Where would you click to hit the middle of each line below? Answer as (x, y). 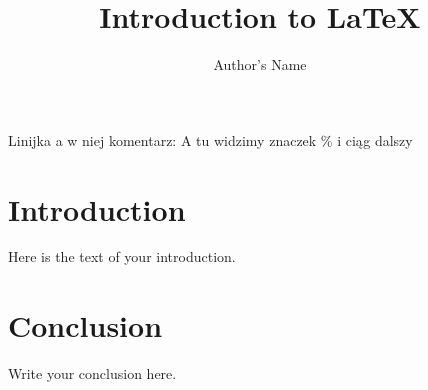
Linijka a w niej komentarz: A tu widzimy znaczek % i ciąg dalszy (210, 139)
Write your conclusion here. (92, 373)
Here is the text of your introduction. (122, 256)
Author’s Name (260, 64)
